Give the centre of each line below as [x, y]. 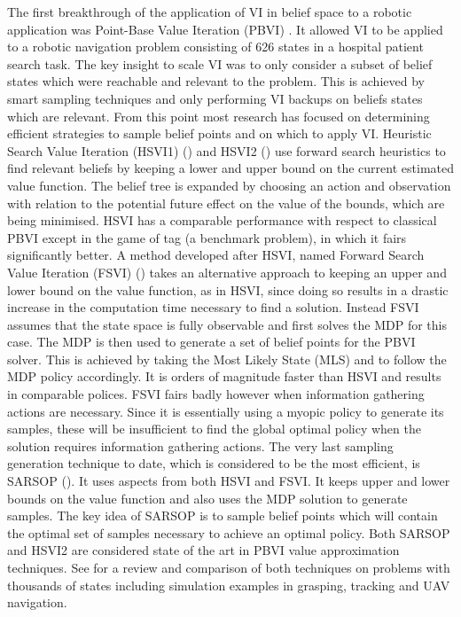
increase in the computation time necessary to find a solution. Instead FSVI [213, 307]
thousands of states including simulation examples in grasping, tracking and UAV [229, 585]
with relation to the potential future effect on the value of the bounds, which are [226, 203]
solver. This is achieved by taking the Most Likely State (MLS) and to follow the [227, 359]
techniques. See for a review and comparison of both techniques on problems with [229, 567]
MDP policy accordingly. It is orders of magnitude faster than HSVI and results [224, 376]
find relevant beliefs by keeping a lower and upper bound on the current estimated [230, 168]
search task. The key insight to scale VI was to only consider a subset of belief [220, 63]
